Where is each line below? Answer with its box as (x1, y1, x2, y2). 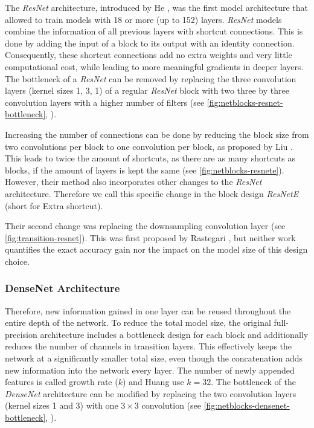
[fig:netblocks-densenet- (203, 399, 290, 412)
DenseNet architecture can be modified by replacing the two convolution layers (5, 387, 296, 400)
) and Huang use (123, 375, 184, 388)
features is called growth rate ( (5, 375, 118, 388)
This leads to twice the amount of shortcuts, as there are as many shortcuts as (5, 152, 296, 164)
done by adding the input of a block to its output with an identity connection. (5, 36, 295, 49)
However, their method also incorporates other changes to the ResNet (5, 175, 262, 188)
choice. (5, 255, 30, 267)
